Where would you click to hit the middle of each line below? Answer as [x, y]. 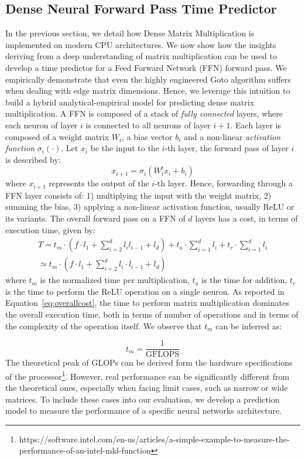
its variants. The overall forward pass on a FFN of [95, 218]
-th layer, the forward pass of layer [227, 148]
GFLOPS [163, 355]
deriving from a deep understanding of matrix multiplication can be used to [141, 56]
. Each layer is [256, 125]
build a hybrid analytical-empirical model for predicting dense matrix [130, 102]
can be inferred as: [249, 326]
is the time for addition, [244, 280]
